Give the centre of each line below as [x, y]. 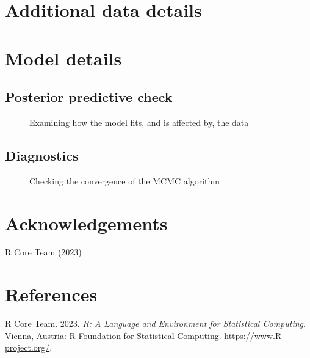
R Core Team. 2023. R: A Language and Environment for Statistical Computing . [155, 323]
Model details [63, 58]
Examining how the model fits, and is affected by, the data [139, 122]
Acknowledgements [86, 223]
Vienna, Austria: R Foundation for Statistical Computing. [113, 335]
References [51, 294]
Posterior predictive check [89, 97]
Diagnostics [42, 155]
